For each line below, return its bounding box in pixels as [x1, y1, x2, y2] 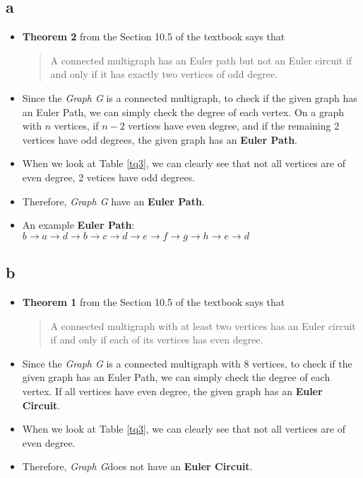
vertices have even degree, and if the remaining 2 [128, 118, 340, 133]
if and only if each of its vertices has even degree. [50, 332, 263, 347]
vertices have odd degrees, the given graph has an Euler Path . [22, 132, 297, 147]
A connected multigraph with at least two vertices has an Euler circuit [50, 318, 356, 333]
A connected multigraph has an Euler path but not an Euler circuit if [50, 52, 352, 67]
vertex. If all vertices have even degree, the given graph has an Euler [22, 383, 323, 398]
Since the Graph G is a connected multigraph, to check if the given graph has [22, 90, 357, 105]
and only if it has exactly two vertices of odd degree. [50, 67, 278, 81]
